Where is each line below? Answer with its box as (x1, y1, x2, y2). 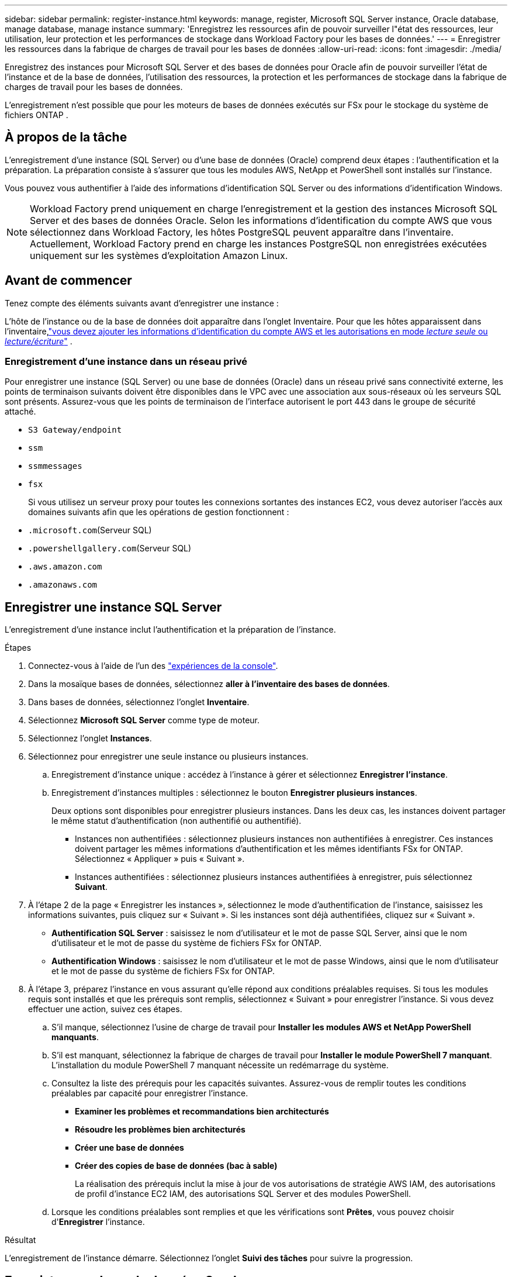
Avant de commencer (5, 273, 132, 288)
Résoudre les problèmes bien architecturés (75, 1124, 245, 1135)
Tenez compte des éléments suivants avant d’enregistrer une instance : (5, 298, 279, 308)
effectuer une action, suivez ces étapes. (28, 1004, 182, 1014)
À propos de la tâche (5, 130, 127, 145)
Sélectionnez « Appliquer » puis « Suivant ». (75, 854, 245, 864)
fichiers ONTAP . (5, 110, 68, 120)
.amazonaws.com (28, 580, 98, 590)
